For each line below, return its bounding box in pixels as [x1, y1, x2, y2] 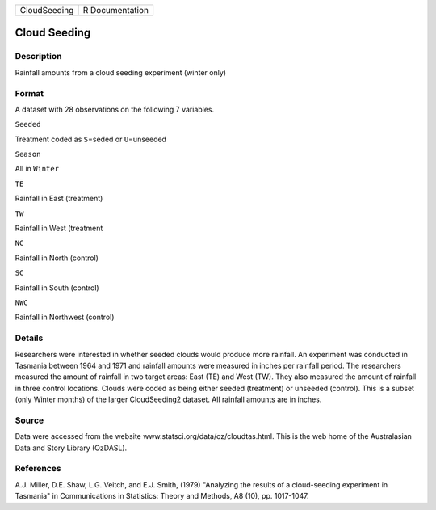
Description [15, 51, 62, 62]
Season [15, 150, 41, 159]
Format [15, 87, 44, 99]
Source [15, 415, 44, 426]
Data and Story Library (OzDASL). [15, 443, 128, 453]
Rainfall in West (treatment [15, 223, 103, 234]
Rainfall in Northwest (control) [15, 312, 115, 322]
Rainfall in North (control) [15, 253, 99, 263]
